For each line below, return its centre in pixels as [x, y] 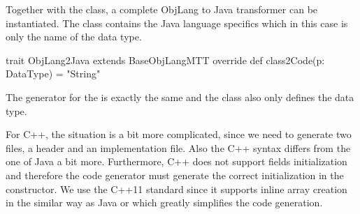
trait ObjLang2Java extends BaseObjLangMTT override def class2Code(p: [165, 60]
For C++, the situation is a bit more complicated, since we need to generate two [179, 134]
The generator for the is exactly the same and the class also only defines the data [180, 97]
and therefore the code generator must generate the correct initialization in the [175, 175]
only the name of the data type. [74, 37]
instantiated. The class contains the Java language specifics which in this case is [177, 23]
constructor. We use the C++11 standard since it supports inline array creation [177, 189]
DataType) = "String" [53, 74]
